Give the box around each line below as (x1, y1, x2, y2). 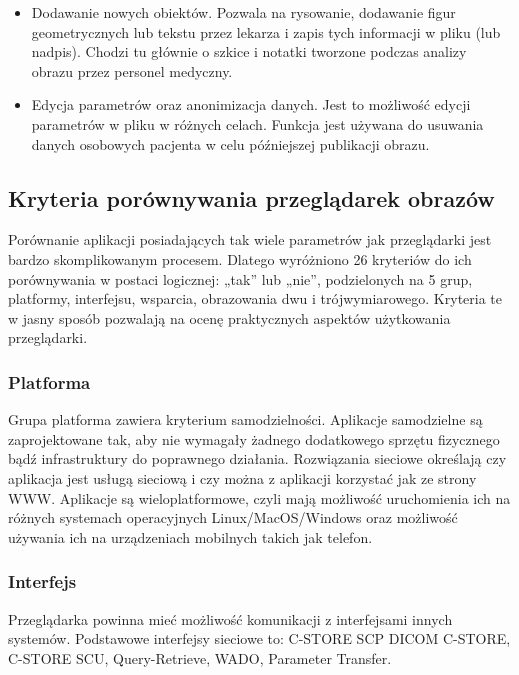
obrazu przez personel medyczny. (31, 60, 233, 81)
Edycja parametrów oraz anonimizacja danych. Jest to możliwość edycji (31, 94, 471, 115)
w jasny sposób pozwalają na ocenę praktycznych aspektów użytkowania (8, 307, 451, 328)
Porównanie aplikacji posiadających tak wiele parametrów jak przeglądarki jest (8, 229, 492, 250)
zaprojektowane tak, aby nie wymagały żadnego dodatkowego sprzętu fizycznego (8, 428, 500, 449)
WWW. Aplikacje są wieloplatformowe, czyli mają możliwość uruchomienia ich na (8, 487, 511, 508)
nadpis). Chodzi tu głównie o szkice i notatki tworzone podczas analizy (31, 41, 467, 62)
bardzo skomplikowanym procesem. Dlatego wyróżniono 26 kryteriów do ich (8, 248, 472, 269)
